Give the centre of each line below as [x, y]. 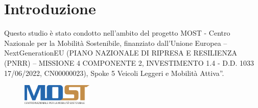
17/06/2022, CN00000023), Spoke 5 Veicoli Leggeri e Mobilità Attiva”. [114, 73]
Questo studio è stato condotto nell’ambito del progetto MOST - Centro [117, 33]
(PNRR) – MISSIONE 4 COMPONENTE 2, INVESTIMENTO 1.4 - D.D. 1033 [129, 62]
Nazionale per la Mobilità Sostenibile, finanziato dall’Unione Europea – [116, 43]
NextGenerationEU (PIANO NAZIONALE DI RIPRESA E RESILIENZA [121, 53]
